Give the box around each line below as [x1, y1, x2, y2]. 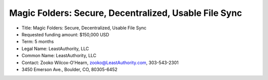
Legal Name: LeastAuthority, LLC [21, 45, 89, 52]
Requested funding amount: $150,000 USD [21, 31, 109, 37]
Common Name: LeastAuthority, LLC [21, 53, 97, 59]
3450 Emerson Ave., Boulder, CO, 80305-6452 [21, 66, 118, 72]
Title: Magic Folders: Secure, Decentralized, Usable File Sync [21, 25, 146, 31]
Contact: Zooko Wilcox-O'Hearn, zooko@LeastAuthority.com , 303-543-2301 [21, 60, 179, 66]
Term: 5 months [21, 39, 54, 45]
